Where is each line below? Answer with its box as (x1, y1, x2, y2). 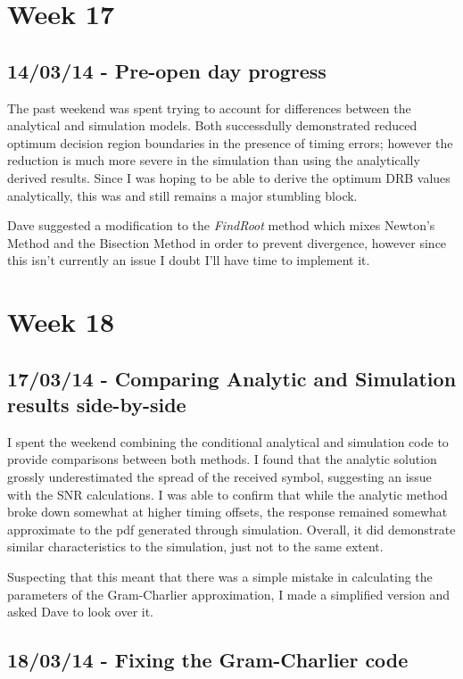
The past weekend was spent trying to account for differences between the (7, 98, 411, 117)
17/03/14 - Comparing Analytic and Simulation (7, 364, 457, 392)
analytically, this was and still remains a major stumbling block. (7, 186, 358, 204)
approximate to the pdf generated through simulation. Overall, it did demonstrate (7, 519, 456, 538)
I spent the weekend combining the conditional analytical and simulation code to (7, 432, 449, 451)
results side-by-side (7, 391, 186, 418)
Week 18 (7, 303, 115, 340)
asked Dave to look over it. (7, 602, 154, 621)
